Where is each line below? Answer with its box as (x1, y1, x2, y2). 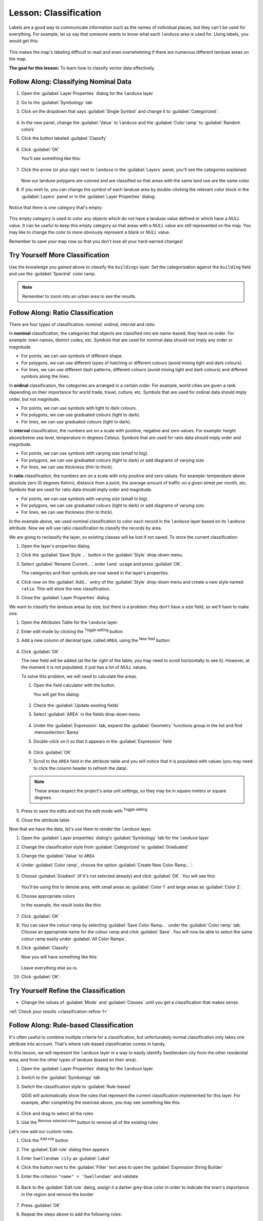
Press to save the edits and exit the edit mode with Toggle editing (21, 807, 148, 814)
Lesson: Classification (9, 7, 102, 18)
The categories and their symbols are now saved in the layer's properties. (21, 570, 169, 576)
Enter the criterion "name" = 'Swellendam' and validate (21, 1173, 138, 1179)
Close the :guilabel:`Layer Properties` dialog (21, 595, 109, 601)
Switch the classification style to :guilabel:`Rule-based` (21, 1083, 131, 1089)
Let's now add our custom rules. (9, 1128, 74, 1134)
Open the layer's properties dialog (21, 543, 90, 549)
